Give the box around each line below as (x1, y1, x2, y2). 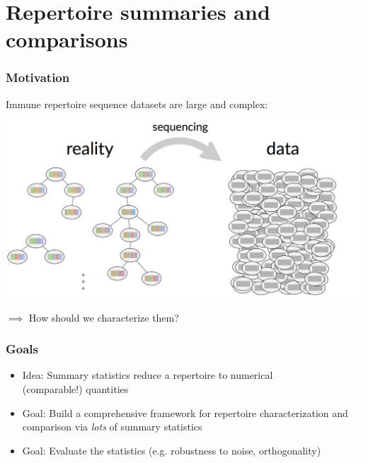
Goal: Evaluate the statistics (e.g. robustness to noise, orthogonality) (22, 443, 321, 457)
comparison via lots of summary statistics (22, 419, 202, 434)
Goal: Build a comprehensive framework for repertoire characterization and (22, 405, 348, 420)
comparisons (6, 25, 128, 54)
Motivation (6, 69, 70, 86)
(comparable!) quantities (22, 381, 129, 396)
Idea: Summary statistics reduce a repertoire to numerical (22, 368, 273, 382)
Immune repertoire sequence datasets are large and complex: (6, 96, 268, 111)
